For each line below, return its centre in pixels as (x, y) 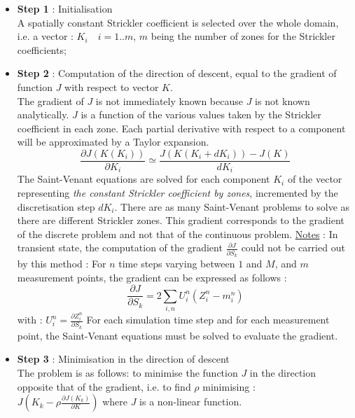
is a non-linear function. (191, 402)
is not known (283, 100)
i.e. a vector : (45, 36)
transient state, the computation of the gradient (120, 248)
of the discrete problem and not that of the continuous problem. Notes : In (177, 234)
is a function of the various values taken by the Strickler (201, 114)
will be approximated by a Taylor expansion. (113, 142)
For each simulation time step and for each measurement (208, 319)
